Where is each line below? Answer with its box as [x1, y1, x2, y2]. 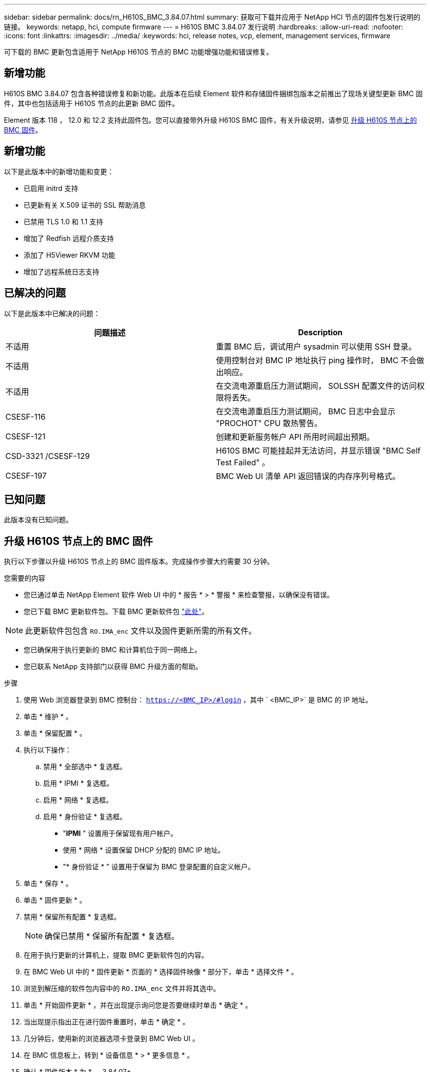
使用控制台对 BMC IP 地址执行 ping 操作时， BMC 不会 [216, 355, 417, 365]
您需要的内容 [4, 574, 45, 583]
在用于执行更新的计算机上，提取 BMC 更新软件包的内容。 [24, 951, 208, 960]
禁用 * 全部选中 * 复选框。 [43, 762, 127, 771]
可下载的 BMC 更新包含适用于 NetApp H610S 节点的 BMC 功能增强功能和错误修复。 [4, 48, 273, 56]
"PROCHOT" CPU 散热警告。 [216, 418, 322, 428]
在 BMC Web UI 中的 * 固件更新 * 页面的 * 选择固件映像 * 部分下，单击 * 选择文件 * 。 [24, 967, 298, 976]
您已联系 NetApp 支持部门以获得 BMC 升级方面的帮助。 [24, 662, 202, 671]
